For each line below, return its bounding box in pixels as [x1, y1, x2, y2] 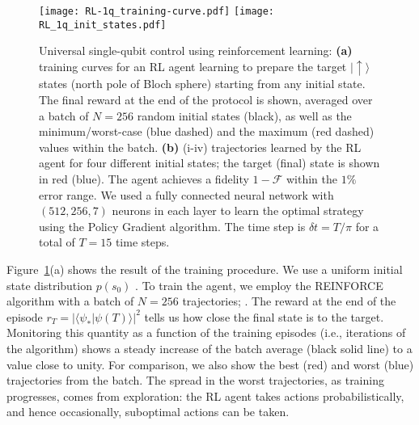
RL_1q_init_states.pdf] [39, 19, 167, 31]
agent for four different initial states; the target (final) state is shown [39, 154, 380, 171]
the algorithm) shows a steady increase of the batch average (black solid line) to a [6, 339, 413, 356]
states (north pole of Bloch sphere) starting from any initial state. [39, 75, 366, 92]
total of [39, 234, 75, 250]
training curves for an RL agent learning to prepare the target [39, 57, 347, 74]
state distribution [6, 276, 92, 293]
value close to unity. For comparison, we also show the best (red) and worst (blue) [6, 356, 414, 372]
